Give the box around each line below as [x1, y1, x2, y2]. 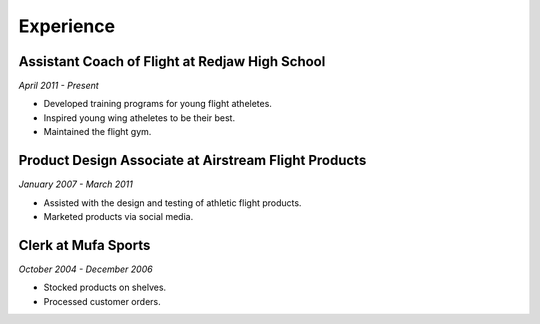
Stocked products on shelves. [43, 281, 167, 294]
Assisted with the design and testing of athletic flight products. [43, 196, 302, 209]
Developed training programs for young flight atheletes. [43, 98, 272, 110]
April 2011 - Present [18, 80, 99, 92]
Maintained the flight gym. [43, 126, 152, 138]
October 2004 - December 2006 [18, 263, 154, 275]
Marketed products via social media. [43, 210, 194, 222]
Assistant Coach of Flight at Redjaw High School [18, 53, 326, 70]
